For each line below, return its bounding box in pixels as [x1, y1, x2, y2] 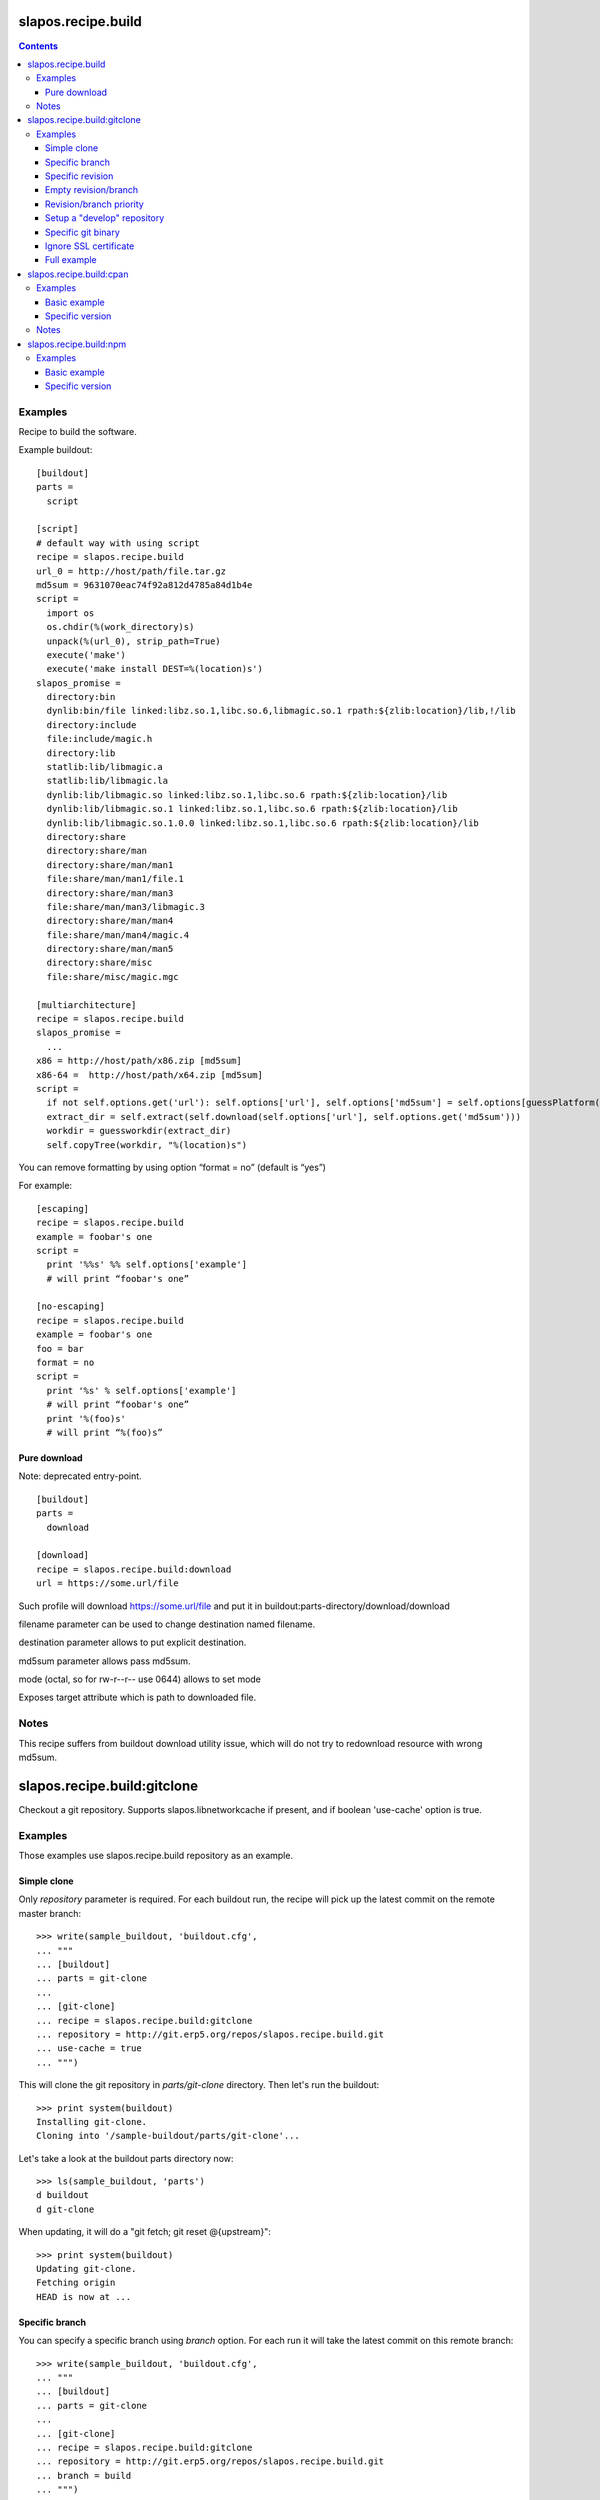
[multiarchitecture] [36, 999, 137, 1010]
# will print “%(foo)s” [46, 1426, 164, 1438]
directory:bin [46, 691, 116, 703]
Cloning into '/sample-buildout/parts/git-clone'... [36, 2130, 300, 2142]
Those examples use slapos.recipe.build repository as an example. [18, 1850, 294, 1862]
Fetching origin [36, 2277, 116, 2289]
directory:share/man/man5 [46, 943, 174, 955]
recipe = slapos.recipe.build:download [36, 1563, 232, 1575]
